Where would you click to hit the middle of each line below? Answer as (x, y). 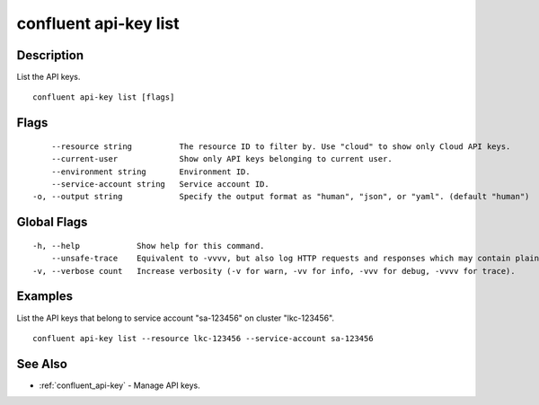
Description (50, 55)
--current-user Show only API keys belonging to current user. (221, 159)
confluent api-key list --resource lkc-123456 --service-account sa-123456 (203, 338)
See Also (42, 364)
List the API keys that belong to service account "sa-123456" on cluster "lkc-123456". (176, 318)
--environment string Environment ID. (150, 172)
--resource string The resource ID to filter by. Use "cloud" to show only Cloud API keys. (281, 146)
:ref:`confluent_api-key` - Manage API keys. (120, 385)
